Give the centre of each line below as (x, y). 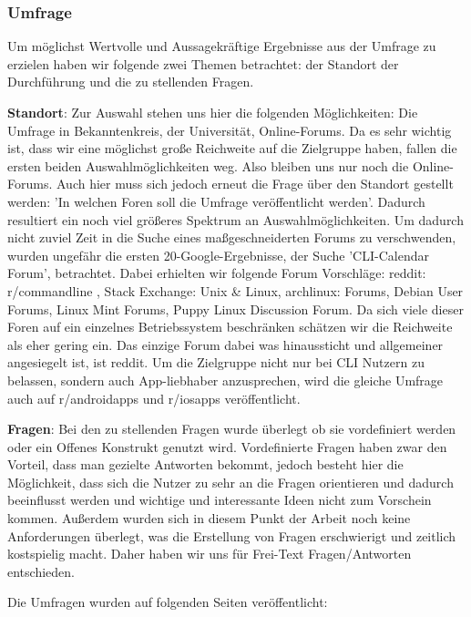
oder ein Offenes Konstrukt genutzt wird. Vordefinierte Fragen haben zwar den (227, 446)
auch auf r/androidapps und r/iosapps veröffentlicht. (154, 398)
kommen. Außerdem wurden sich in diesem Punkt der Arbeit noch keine (209, 518)
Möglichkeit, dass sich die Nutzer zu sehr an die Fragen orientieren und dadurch (230, 482)
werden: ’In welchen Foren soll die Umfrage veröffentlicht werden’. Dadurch (216, 201)
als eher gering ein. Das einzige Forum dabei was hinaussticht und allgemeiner (225, 344)
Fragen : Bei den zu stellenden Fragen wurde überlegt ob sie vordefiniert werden (232, 429)
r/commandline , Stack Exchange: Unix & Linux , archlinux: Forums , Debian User (235, 290)
